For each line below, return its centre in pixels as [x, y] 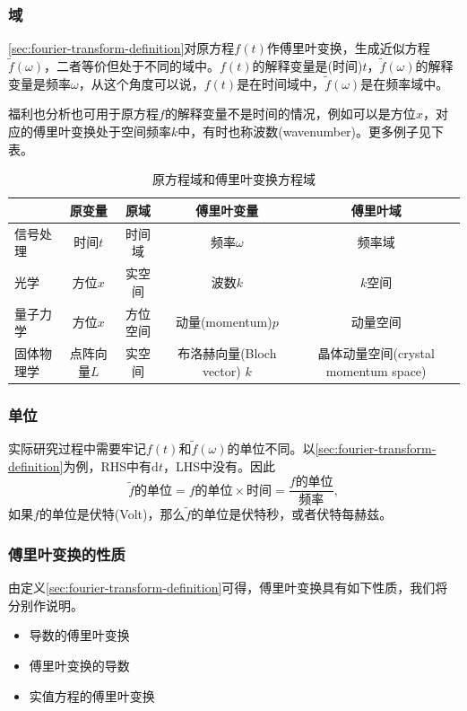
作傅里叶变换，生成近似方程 [348, 48]
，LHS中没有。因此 [219, 465]
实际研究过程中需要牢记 [77, 448]
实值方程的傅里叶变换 [92, 695]
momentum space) [376, 370]
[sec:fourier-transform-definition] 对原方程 [121, 48]
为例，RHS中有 [108, 465]
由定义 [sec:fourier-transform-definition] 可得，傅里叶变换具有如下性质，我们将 [228, 588]
